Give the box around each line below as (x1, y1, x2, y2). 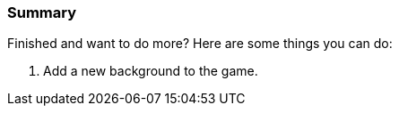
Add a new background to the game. (43, 63, 258, 79)
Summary (7, 4, 77, 21)
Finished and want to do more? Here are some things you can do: (7, 36, 393, 52)
